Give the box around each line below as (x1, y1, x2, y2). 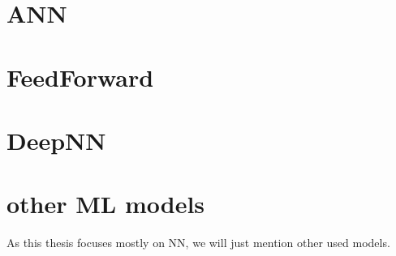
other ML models (6, 187, 205, 220)
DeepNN (6, 123, 106, 156)
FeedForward (6, 60, 154, 93)
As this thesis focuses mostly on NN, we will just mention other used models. (6, 234, 390, 251)
